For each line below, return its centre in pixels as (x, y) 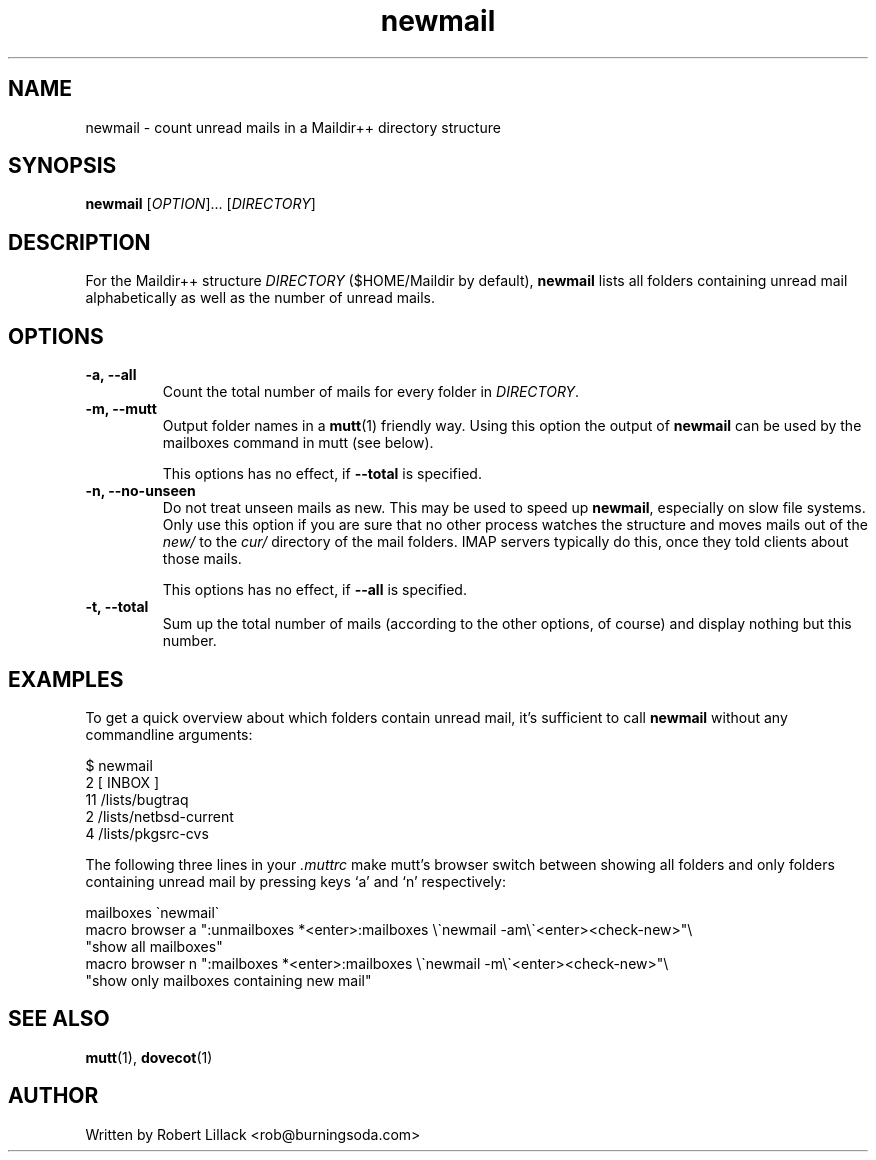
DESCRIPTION (79, 242)
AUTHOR (53, 1096)
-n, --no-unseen (140, 491)
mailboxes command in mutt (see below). (298, 443)
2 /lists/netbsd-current (159, 816)
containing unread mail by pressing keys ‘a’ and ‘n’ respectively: (295, 881)
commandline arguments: (169, 734)
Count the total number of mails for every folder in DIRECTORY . (371, 392)
